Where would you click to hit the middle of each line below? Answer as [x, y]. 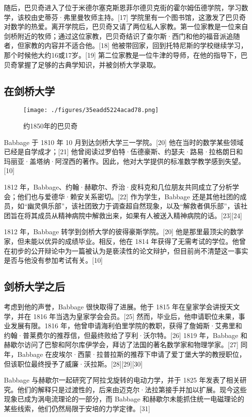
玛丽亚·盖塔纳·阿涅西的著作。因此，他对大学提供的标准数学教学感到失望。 [125, 161]
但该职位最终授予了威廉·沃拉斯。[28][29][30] [73, 363]
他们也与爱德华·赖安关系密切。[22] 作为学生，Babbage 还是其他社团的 [128, 196]
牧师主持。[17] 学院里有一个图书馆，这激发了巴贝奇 [165, 17]
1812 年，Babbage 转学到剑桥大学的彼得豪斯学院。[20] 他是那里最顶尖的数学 [124, 232]
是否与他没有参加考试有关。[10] [53, 260]
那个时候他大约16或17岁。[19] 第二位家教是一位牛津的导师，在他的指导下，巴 [126, 55]
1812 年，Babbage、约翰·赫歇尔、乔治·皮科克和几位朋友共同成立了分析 [118, 186]
